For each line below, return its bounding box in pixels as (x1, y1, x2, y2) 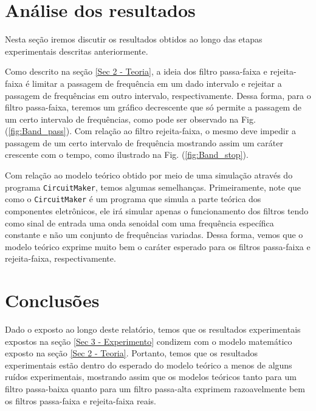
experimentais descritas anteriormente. (5, 44, 148, 57)
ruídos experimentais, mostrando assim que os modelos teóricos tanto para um (5, 370, 297, 383)
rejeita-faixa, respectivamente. (5, 252, 116, 265)
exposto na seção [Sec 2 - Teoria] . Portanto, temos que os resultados (5, 347, 258, 359)
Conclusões (5, 288, 100, 313)
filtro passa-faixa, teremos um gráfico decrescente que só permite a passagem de (5, 101, 301, 114)
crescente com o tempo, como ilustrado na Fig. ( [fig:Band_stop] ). (5, 148, 249, 161)
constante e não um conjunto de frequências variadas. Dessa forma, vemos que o (5, 228, 303, 241)
